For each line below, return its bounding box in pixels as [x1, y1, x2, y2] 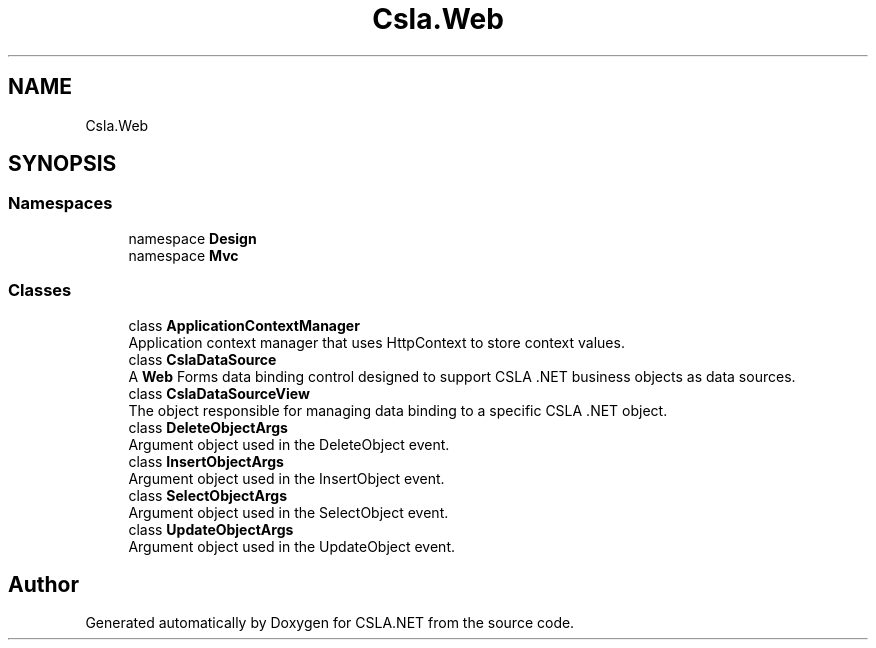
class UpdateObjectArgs [128, 520, 294, 538]
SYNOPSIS [8, 151, 117, 177]
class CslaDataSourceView [128, 384, 310, 402]
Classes [8, 280, 72, 301]
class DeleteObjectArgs [128, 418, 288, 436]
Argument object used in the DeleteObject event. [128, 435, 450, 453]
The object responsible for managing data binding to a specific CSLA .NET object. [128, 401, 668, 419]
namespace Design [128, 229, 257, 247]
